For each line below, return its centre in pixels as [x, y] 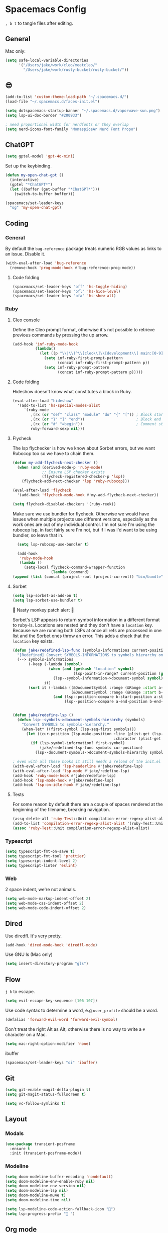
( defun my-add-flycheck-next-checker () [55, 463]
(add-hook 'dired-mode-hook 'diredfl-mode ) [51, 945]
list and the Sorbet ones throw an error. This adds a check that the [81, 636]
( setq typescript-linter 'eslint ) [41, 865]
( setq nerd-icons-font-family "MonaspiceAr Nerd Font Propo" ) [71, 129]
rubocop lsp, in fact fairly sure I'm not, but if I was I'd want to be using [85, 530]
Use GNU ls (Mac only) [29, 954]
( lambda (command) [70, 572]
